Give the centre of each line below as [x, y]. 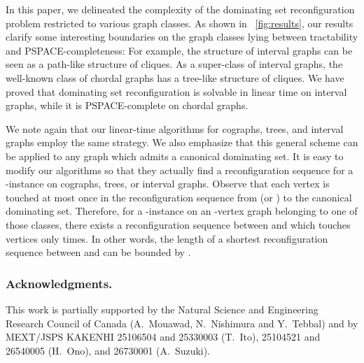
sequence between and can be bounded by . [98, 252]
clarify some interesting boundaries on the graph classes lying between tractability [182, 37]
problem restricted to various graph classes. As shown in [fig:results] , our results [180, 23]
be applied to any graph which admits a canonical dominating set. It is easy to [175, 156]
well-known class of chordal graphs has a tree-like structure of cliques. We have [175, 77]
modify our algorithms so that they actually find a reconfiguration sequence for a [180, 170]
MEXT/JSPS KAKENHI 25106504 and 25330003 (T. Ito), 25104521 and [163, 337]
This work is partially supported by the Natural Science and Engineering [162, 309]
